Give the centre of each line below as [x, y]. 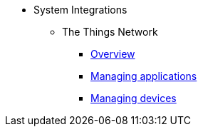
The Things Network [110, 32]
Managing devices [134, 98]
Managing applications [144, 76]
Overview [113, 54]
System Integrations [80, 10]
